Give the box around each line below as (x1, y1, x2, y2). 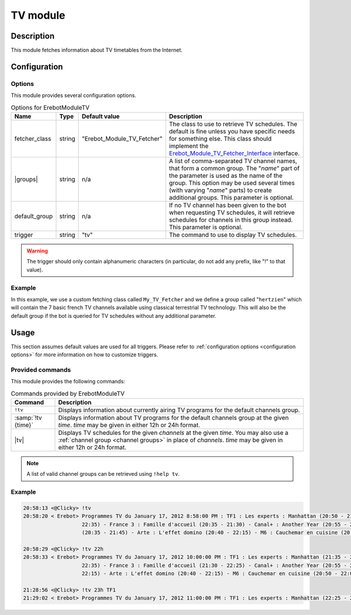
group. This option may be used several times (168, 178, 295, 187)
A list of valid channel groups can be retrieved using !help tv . (26, 470, 180, 477)
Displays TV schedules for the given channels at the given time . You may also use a (58, 428, 289, 437)
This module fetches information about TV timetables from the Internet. (11, 47, 183, 54)
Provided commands (11, 366, 71, 374)
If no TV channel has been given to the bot (168, 201, 287, 209)
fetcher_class (14, 135, 51, 143)
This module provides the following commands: (11, 378, 125, 385)
